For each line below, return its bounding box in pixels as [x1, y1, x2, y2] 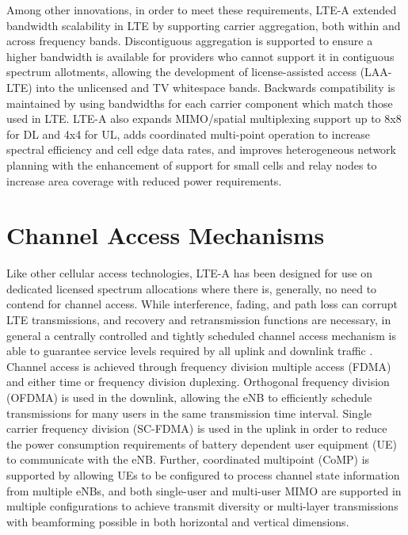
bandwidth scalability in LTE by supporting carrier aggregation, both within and [6, 17, 401, 33]
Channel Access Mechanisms [6, 219, 325, 251]
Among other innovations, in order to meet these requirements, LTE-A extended [6, 2, 397, 17]
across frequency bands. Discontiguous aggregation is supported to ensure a [6, 32, 373, 49]
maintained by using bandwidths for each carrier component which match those [6, 94, 393, 111]
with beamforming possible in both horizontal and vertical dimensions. [6, 513, 349, 529]
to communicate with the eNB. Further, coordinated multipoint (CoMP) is [6, 451, 370, 468]
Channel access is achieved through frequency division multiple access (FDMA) [6, 357, 391, 374]
